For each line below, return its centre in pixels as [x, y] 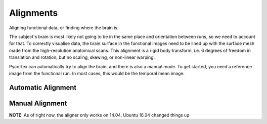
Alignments [33, 13]
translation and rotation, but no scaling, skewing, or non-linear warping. [82, 57]
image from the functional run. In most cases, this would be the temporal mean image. [97, 73]
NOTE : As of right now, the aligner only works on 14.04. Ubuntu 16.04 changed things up [99, 115]
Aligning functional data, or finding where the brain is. [64, 28]
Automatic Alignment [43, 87]
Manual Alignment [38, 103]
